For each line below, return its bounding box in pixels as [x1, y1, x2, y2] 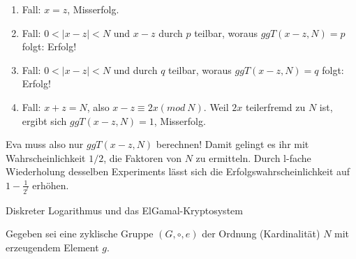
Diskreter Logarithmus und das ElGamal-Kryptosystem [6, 202, 243, 217]
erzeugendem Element [6, 240, 99, 254]
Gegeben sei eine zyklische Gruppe [6, 226, 154, 241]
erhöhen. [32, 177, 69, 192]
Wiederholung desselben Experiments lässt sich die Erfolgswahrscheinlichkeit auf [6, 164, 350, 179]
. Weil [203, 99, 229, 114]
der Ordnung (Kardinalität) [202, 226, 320, 241]
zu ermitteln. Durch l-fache [195, 150, 311, 165]
